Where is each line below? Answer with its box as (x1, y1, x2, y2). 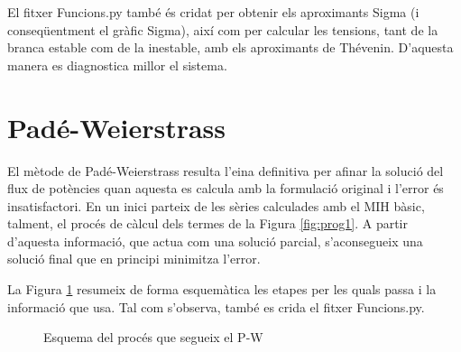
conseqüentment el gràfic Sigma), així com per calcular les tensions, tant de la (7, 20, 438, 39)
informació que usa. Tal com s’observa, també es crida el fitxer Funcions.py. (7, 297, 425, 316)
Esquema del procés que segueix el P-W (43, 328, 263, 347)
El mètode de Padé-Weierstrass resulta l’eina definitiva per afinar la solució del (7, 161, 444, 180)
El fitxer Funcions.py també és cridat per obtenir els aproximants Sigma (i (7, 3, 420, 21)
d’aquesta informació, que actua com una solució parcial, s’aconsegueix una (7, 231, 423, 250)
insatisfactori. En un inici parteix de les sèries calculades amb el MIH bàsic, (7, 196, 425, 215)
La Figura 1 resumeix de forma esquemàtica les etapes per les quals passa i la (7, 280, 437, 299)
